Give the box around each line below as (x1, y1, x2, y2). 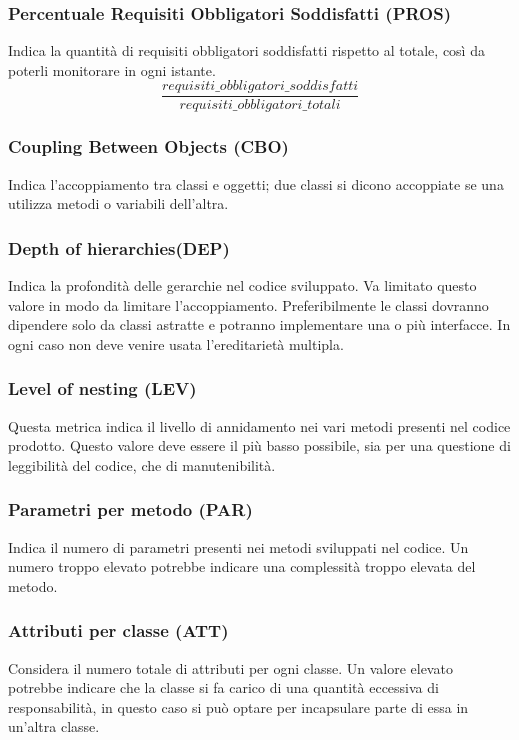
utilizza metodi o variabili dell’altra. (8, 193, 229, 214)
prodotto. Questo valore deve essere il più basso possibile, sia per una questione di (8, 435, 511, 456)
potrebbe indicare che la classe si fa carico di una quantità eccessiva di (8, 677, 439, 698)
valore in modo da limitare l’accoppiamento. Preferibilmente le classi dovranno (8, 294, 489, 315)
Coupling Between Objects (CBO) (8, 134, 289, 159)
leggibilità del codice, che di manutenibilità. (8, 454, 276, 475)
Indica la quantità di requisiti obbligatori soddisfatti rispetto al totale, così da (8, 40, 485, 61)
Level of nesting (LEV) (8, 376, 197, 401)
